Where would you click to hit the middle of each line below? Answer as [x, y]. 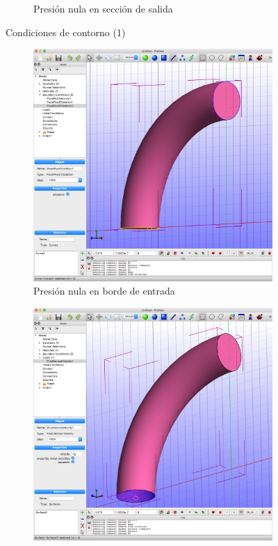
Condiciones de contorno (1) [66, 32]
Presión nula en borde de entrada [104, 291]
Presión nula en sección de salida [103, 8]
